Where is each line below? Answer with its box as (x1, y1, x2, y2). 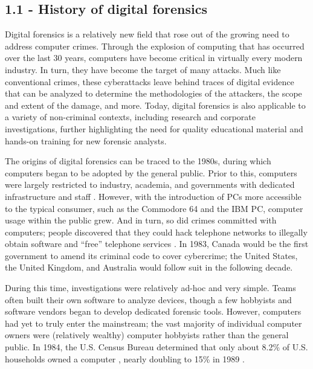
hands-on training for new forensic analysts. (5, 134, 167, 147)
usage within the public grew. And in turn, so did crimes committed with (5, 214, 277, 226)
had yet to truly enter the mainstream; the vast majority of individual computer (5, 316, 302, 329)
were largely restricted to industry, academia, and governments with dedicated (5, 178, 295, 191)
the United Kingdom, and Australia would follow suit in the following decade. (5, 261, 293, 274)
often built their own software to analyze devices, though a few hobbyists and (5, 293, 292, 306)
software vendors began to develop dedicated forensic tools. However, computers (5, 305, 302, 318)
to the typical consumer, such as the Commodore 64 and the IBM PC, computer (5, 202, 303, 214)
